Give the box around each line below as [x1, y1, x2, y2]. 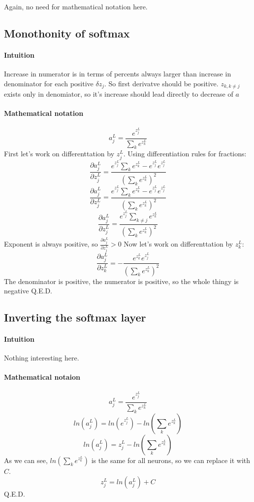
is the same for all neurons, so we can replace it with [91, 455, 251, 465]
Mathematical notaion [4, 372, 81, 382]
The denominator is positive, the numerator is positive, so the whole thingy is [4, 276, 239, 286]
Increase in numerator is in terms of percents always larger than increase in [4, 69, 231, 79]
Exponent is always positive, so [4, 239, 98, 249]
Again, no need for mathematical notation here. [4, 1, 148, 11]
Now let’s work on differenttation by [124, 239, 233, 249]
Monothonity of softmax [4, 25, 130, 40]
